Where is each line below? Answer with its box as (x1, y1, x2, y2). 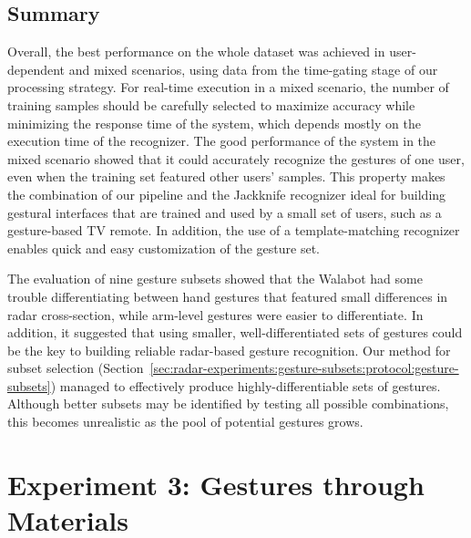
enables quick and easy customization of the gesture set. (7, 238, 320, 257)
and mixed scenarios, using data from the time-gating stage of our (68, 59, 438, 78)
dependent (7, 59, 66, 78)
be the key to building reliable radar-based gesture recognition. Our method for (7, 340, 451, 359)
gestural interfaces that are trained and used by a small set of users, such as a (7, 202, 442, 222)
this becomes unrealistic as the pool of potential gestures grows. (7, 412, 363, 431)
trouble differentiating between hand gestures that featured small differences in (7, 286, 448, 305)
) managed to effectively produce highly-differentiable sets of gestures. (50, 376, 441, 395)
